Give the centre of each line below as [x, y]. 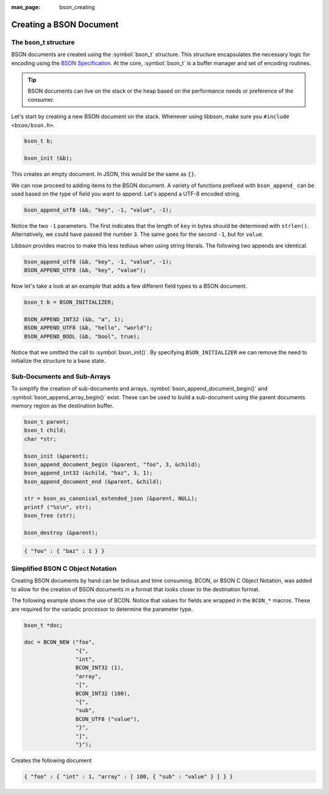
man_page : [26, 7]
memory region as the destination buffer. [62, 405]
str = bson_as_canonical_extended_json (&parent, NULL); [111, 499]
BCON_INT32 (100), [103, 693]
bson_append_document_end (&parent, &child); [93, 481]
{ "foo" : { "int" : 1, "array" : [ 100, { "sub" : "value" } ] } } [129, 776]
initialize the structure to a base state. [58, 361]
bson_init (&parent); [56, 456]
